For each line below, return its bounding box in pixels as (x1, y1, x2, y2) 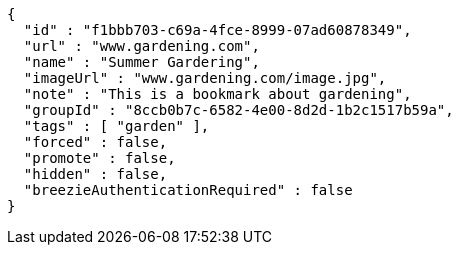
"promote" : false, (23, 150, 176, 166)
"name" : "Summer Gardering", (23, 54, 260, 70)
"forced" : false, (23, 134, 168, 150)
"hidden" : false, (23, 166, 168, 182)
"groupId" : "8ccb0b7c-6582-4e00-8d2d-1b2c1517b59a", (23, 102, 454, 118)
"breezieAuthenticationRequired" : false (23, 182, 353, 198)
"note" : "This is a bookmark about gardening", (23, 86, 412, 102)
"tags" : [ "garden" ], (23, 118, 210, 134)
